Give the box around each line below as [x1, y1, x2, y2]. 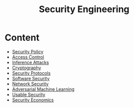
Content [5, 32, 40, 43]
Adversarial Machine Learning [12, 86, 75, 92]
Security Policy [12, 48, 44, 55]
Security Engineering [39, 4, 129, 15]
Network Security [12, 81, 49, 87]
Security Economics [12, 97, 54, 103]
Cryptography [12, 65, 41, 71]
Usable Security [12, 91, 46, 97]
